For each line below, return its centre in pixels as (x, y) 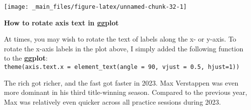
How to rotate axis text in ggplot (61, 22)
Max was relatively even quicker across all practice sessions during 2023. (112, 101)
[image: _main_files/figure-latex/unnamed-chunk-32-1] (96, 7)
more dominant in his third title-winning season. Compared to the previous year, (126, 92)
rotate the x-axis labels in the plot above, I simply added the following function (124, 48)
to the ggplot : (26, 58)
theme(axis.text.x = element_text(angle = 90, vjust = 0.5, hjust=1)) (122, 67)
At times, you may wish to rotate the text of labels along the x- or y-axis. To (120, 39)
